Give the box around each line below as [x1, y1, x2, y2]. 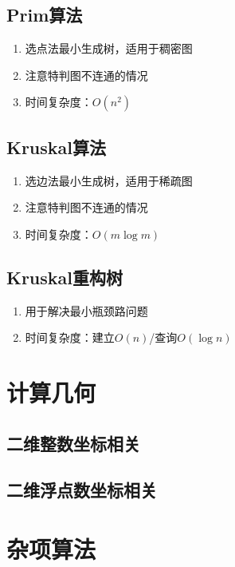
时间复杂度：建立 [25, 329, 115, 346]
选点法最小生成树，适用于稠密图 [25, 40, 193, 57]
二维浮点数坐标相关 [6, 478, 157, 502]
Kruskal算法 [6, 134, 107, 159]
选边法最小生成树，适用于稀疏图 [25, 172, 193, 188]
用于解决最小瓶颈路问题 [25, 302, 148, 319]
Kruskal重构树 [6, 264, 123, 289]
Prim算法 [6, 2, 83, 27]
